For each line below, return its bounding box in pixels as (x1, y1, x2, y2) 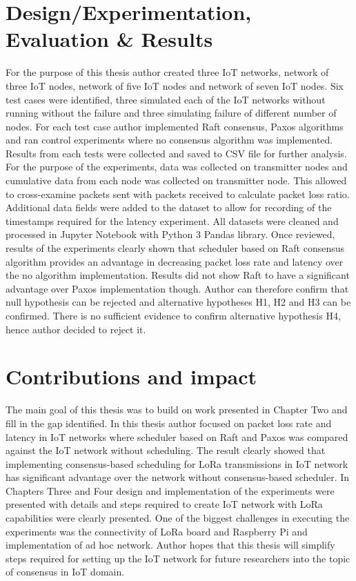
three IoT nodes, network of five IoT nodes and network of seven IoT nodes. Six (6, 78, 344, 92)
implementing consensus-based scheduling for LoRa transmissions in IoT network (6, 456, 348, 471)
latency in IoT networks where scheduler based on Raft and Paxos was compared (6, 429, 348, 444)
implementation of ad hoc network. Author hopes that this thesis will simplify (6, 538, 335, 552)
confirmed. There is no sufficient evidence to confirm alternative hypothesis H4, (6, 308, 341, 322)
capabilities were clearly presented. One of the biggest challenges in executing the (6, 511, 350, 525)
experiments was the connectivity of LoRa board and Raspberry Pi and (6, 524, 308, 538)
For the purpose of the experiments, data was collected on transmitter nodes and (6, 159, 348, 174)
